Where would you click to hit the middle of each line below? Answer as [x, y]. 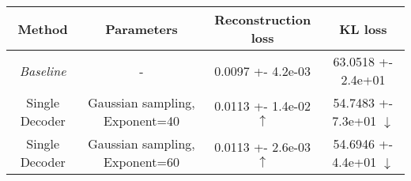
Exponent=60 [141, 162]
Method [43, 28]
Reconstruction [263, 19]
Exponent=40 [141, 121]
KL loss [363, 28]
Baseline [43, 70]
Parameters [141, 28]
